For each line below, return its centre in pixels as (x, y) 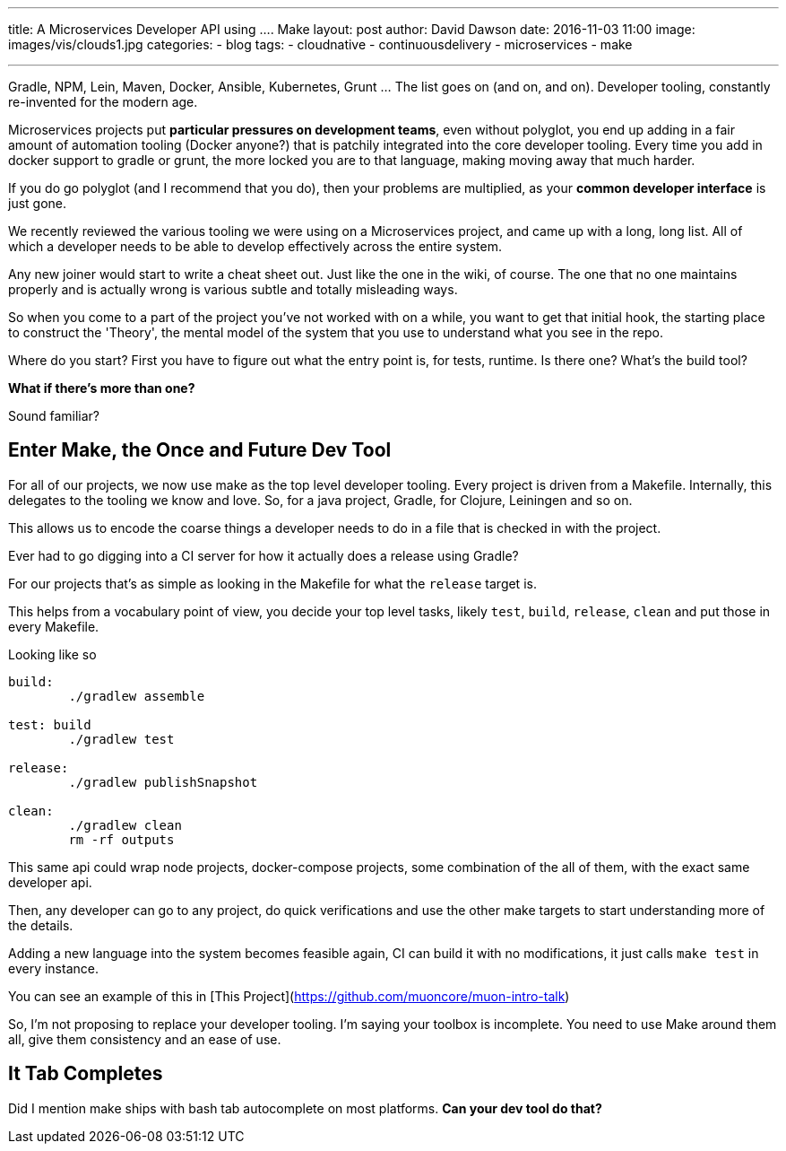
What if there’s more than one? (102, 388)
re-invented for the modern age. (103, 102)
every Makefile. (54, 626)
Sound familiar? (54, 416)
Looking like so (52, 654)
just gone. (38, 203)
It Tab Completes (86, 1074)
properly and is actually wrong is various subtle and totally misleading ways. (233, 289)
